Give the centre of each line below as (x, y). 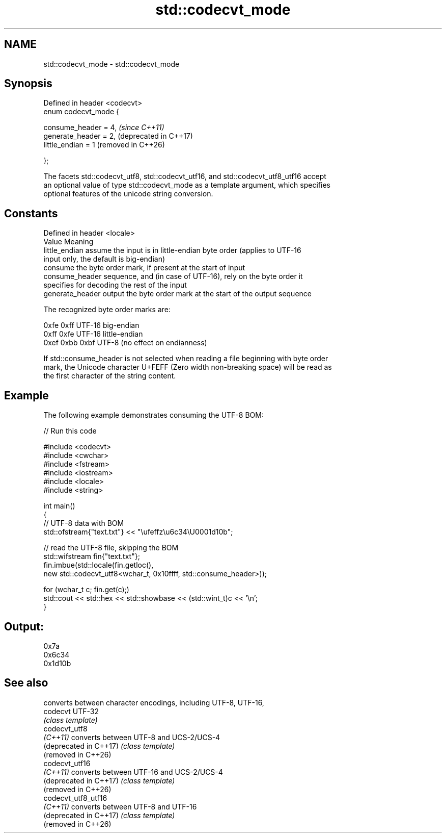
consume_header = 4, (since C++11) (104, 128)
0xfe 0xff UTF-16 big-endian (91, 325)
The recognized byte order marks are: (107, 310)
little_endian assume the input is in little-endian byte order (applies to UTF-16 (172, 250)
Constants (31, 213)
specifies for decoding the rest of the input (115, 285)
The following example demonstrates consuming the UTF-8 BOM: (154, 415)
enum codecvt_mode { (81, 112)
